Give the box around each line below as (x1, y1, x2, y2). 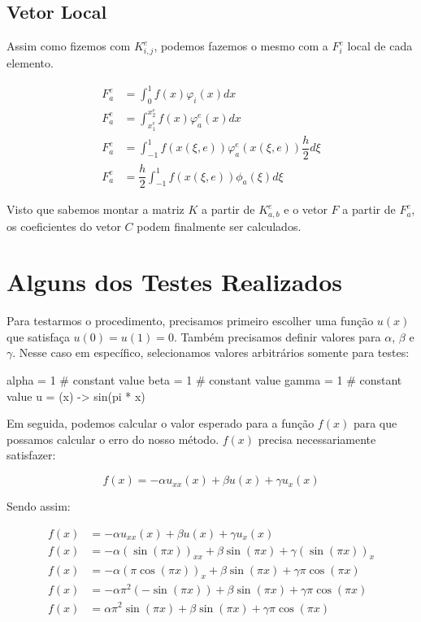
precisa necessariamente (258, 430, 376, 447)
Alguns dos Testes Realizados (7, 265, 343, 298)
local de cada (347, 37, 413, 54)
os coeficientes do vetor (7, 217, 121, 234)
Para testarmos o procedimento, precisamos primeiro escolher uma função (7, 312, 374, 329)
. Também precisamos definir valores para (173, 328, 381, 345)
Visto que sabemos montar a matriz (7, 201, 184, 218)
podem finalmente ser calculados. (137, 217, 302, 234)
